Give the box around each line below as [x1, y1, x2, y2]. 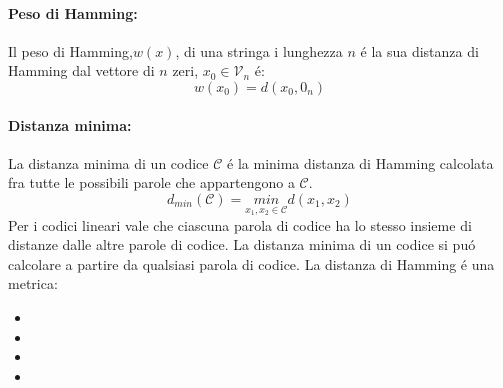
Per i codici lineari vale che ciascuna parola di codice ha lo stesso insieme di [8, 214, 472, 235]
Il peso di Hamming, [8, 40, 133, 61]
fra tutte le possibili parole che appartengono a [8, 172, 295, 193]
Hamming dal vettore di [8, 60, 155, 81]
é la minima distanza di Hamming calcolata [227, 152, 494, 173]
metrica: [8, 273, 58, 294]
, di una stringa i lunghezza [175, 40, 343, 61]
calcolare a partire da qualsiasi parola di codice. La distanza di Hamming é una [8, 253, 495, 274]
